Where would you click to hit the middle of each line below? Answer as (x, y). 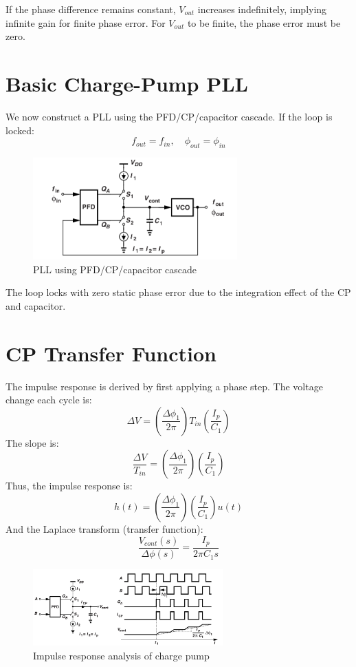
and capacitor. (36, 305)
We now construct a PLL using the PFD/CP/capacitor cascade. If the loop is (169, 116)
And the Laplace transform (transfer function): (104, 528)
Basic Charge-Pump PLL (127, 83)
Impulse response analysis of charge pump (121, 655)
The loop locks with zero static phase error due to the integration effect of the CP (178, 292)
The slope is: (32, 442)
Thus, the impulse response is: (69, 486)
